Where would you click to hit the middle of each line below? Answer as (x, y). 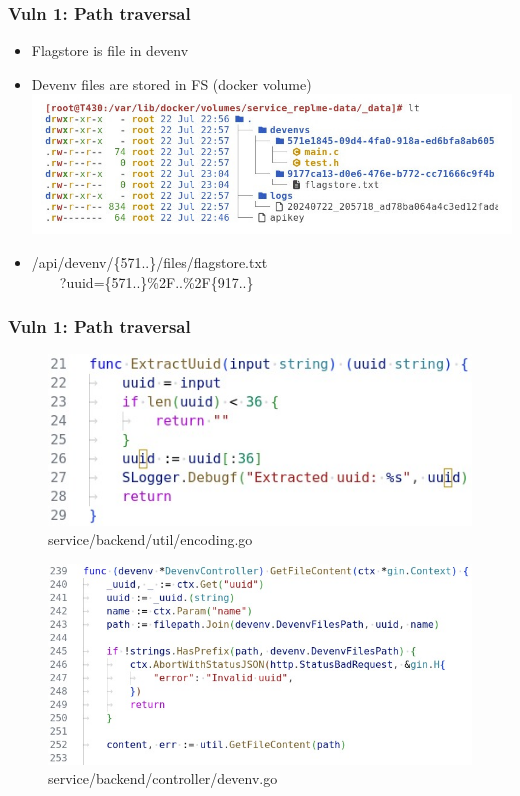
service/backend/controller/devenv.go (163, 778)
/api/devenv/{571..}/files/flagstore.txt (149, 262)
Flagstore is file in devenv (110, 50)
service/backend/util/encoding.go (150, 539)
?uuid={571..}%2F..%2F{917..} (156, 281)
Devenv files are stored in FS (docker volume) (171, 83)
